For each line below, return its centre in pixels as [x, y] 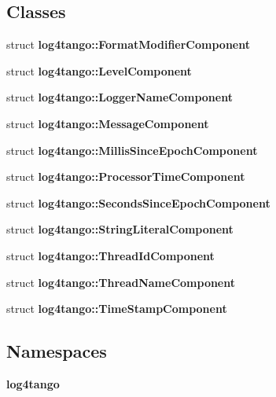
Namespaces [57, 351]
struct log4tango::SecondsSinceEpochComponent [138, 202]
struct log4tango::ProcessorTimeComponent [126, 176]
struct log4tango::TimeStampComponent [117, 309]
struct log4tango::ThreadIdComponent [110, 255]
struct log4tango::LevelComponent [99, 70]
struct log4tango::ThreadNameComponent [121, 282]
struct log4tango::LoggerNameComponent [120, 97]
